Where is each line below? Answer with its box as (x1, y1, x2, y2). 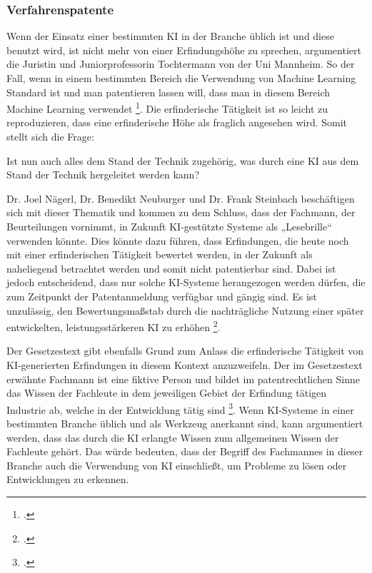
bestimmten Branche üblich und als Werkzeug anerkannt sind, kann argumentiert (6, 416, 363, 431)
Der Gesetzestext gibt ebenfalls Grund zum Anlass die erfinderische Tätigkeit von (6, 343, 364, 358)
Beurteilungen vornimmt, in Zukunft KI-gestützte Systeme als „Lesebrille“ (6, 219, 332, 233)
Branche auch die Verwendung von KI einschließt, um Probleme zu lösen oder (6, 457, 347, 472)
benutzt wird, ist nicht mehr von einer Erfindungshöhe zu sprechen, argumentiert (6, 42, 361, 57)
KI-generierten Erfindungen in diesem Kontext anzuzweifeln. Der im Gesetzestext (6, 358, 363, 372)
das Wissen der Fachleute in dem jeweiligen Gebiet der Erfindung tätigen (6, 385, 327, 400)
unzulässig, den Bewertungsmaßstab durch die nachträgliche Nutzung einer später (6, 303, 364, 318)
